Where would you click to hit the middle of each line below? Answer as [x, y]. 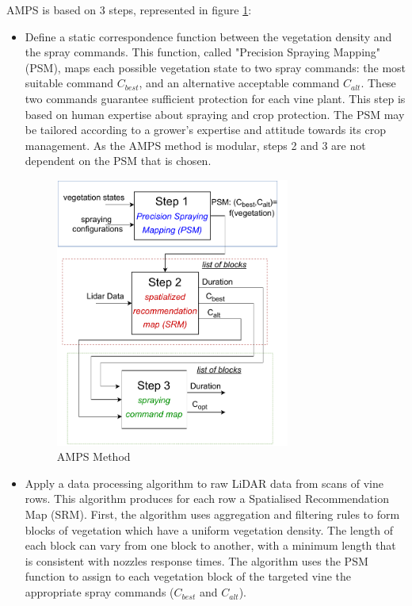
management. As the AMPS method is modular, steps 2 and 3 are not [195, 145]
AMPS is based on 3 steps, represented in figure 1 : [129, 10]
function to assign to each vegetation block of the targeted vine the [188, 576]
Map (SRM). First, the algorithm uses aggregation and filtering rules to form [212, 514]
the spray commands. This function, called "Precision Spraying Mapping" [203, 52]
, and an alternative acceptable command [239, 83]
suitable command [69, 83]
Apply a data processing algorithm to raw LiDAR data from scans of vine [204, 483]
